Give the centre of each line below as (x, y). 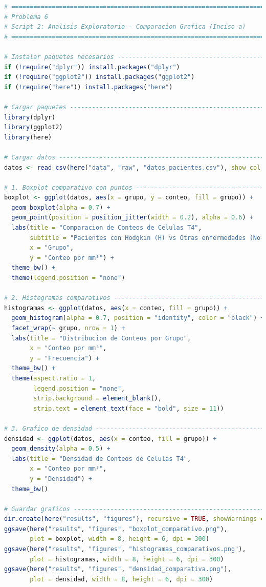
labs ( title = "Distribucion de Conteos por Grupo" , (101, 338)
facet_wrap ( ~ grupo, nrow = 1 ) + (68, 328)
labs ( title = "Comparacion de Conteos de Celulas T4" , (107, 228)
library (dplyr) (30, 117)
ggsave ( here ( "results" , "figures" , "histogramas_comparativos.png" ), (125, 549)
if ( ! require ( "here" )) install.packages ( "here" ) (88, 87)
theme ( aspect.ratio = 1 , (54, 378)
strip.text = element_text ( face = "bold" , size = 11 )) (129, 408)
